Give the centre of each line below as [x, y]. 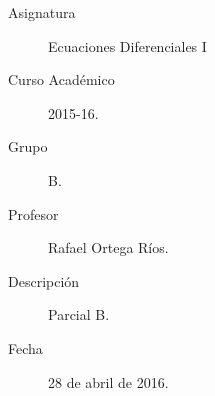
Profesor [33, 213]
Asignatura [42, 12]
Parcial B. [79, 314]
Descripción [44, 280]
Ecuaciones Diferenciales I [127, 45]
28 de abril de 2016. [108, 381]
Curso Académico [61, 79]
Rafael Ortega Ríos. [108, 247]
